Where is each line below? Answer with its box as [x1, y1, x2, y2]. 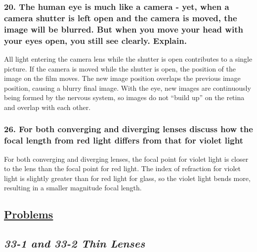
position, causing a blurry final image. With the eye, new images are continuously [4, 82, 251, 93]
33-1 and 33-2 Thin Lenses [4, 236, 145, 251]
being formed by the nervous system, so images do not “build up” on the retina [4, 92, 245, 103]
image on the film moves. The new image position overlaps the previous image [4, 73, 241, 83]
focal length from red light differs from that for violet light [4, 134, 243, 146]
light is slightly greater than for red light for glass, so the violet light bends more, [4, 173, 251, 183]
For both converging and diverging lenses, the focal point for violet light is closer [4, 153, 249, 164]
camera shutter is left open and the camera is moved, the [4, 11, 237, 24]
